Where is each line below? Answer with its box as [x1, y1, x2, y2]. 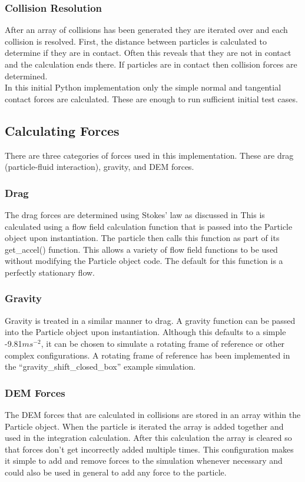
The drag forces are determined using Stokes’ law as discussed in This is [5, 208, 265, 220]
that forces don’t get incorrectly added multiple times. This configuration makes [5, 443, 294, 455]
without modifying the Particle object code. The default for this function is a [5, 255, 283, 267]
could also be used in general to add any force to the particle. [5, 466, 227, 478]
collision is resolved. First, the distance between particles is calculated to [5, 35, 267, 47]
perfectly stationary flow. [5, 266, 95, 278]
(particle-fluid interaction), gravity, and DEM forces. [5, 160, 194, 173]
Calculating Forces [5, 121, 120, 139]
